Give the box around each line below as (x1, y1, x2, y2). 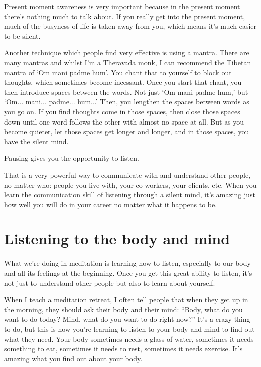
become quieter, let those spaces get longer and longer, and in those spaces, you (4, 126, 249, 137)
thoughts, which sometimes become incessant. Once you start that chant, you (4, 77, 242, 87)
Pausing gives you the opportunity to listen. (4, 153, 139, 163)
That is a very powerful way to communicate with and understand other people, (4, 169, 251, 180)
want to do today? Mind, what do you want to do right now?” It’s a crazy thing (4, 314, 250, 324)
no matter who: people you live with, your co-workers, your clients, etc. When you (4, 179, 257, 190)
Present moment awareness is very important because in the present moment (4, 1, 240, 11)
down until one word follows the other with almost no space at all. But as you (4, 116, 244, 127)
